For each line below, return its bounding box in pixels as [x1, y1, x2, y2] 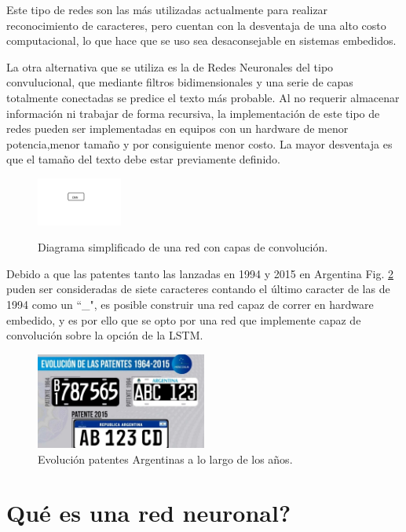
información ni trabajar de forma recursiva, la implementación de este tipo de [6, 105, 380, 121]
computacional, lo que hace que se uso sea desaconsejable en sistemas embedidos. [6, 32, 397, 49]
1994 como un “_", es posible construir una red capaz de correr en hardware [6, 295, 374, 312]
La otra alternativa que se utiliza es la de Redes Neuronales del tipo [6, 58, 334, 75]
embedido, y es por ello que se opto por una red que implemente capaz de [6, 311, 361, 328]
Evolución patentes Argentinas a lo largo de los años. [38, 450, 293, 467]
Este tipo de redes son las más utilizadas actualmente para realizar [6, 2, 328, 17]
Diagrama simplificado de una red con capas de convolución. [38, 239, 328, 255]
